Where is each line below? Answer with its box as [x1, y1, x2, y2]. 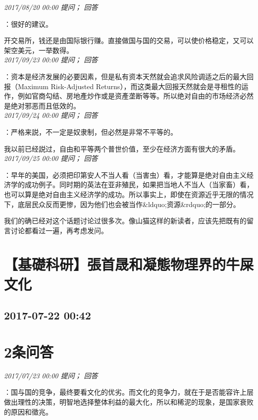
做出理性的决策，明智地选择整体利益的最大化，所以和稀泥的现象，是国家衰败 [4, 396, 254, 407]
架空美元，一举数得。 [4, 45, 73, 55]
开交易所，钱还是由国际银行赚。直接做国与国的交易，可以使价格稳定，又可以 [4, 35, 254, 46]
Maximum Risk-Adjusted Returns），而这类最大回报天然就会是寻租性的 [17, 81, 242, 91]
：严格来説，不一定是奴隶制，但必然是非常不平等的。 [4, 126, 177, 137]
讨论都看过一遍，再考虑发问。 [10, 225, 108, 235]
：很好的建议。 [4, 18, 52, 29]
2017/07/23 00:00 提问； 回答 [4, 370, 98, 380]
